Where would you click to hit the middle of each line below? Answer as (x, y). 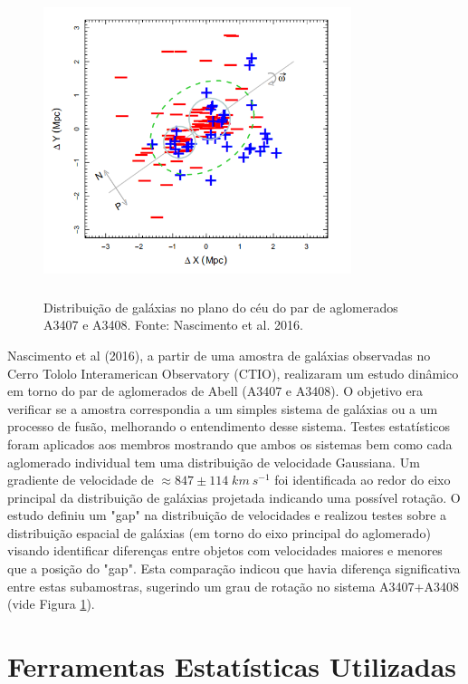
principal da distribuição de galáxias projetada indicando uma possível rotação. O (234, 497)
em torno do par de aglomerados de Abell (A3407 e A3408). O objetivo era (215, 391)
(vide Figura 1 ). (51, 604)
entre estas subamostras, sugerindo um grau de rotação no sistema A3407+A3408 (233, 586)
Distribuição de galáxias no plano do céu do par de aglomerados (221, 307)
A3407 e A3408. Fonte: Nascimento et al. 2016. (173, 325)
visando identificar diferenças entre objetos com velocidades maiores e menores (225, 550)
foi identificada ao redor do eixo (363, 480)
